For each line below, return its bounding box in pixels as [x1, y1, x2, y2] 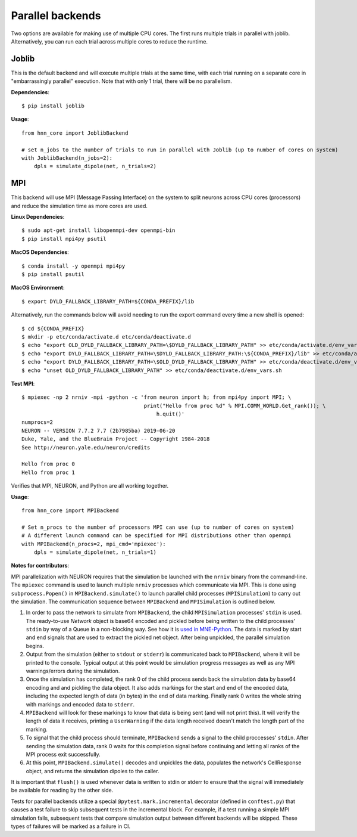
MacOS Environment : [11, 284, 65, 292]
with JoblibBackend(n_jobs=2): [21, 154, 113, 161]
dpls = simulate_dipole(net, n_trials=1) [33, 548, 157, 556]
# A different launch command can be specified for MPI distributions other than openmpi [21, 532, 292, 539]
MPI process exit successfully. [26, 751, 101, 758]
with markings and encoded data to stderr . [26, 700, 135, 708]
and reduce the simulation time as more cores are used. [11, 202, 148, 209]
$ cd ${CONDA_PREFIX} [21, 325, 84, 332]
